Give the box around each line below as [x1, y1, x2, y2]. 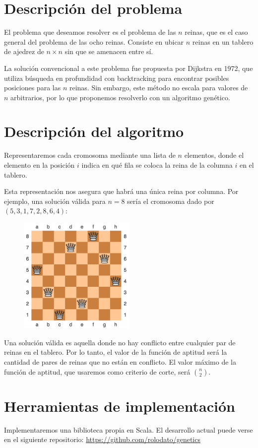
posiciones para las [4, 82, 61, 93]
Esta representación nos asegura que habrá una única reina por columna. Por [4, 186, 239, 196]
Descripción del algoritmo [4, 121, 184, 141]
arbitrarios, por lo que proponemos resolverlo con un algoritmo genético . [10, 92, 230, 102]
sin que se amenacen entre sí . [64, 46, 153, 57]
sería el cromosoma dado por [127, 195, 214, 206]
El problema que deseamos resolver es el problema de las [4, 27, 176, 37]
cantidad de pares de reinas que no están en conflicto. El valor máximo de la [4, 357, 236, 367]
